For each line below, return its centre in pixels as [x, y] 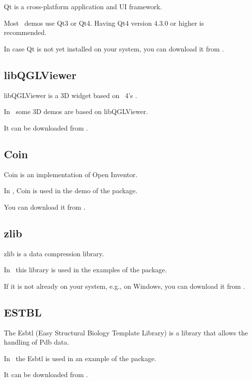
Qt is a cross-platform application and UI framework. [83, 6]
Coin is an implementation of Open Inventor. [71, 174]
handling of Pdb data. [37, 342]
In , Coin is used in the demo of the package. [71, 190]
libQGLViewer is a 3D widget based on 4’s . [71, 95]
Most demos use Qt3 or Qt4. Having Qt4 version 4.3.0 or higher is [104, 23]
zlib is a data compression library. [54, 253]
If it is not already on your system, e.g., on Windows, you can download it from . [125, 286]
